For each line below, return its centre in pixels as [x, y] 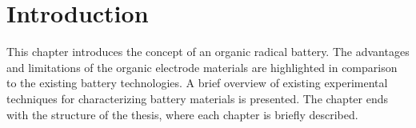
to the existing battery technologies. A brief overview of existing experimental [197, 83]
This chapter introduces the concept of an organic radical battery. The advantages [208, 52]
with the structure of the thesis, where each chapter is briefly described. [182, 114]
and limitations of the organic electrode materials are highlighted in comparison [202, 67]
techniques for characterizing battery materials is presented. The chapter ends [198, 98]
